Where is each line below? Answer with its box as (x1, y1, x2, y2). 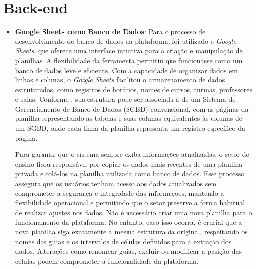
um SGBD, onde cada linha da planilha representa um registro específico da (15, 123, 246, 133)
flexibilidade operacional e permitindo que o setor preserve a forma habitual (15, 197, 245, 208)
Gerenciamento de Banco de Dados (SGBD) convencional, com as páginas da (15, 103, 249, 114)
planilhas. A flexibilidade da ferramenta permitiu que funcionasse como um (15, 55, 243, 65)
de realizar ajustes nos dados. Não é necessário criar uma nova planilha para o (15, 207, 252, 217)
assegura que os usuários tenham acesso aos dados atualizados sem (15, 178, 217, 189)
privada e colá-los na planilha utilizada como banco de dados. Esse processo (15, 168, 245, 179)
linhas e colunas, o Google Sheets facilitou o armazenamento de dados (15, 75, 225, 85)
